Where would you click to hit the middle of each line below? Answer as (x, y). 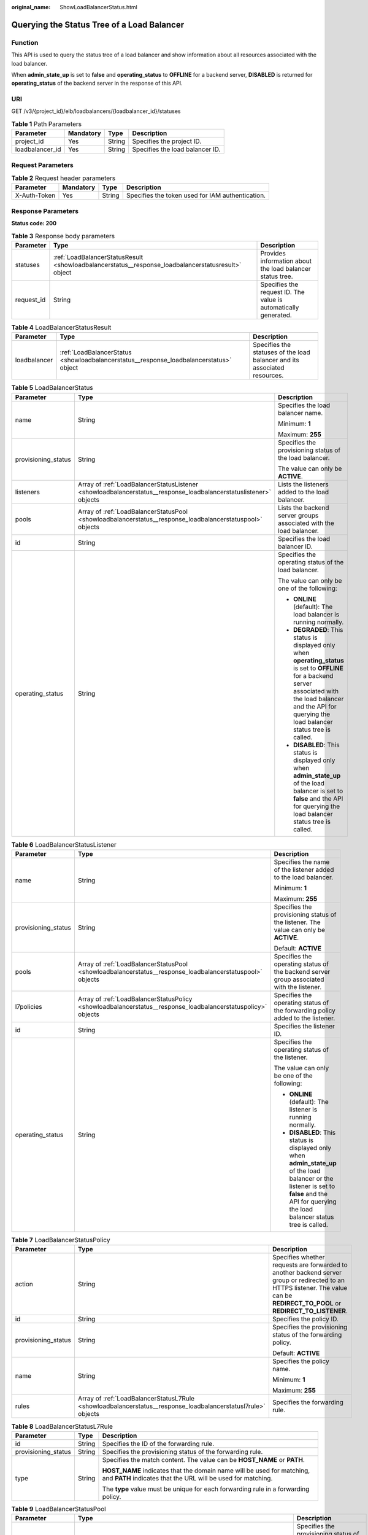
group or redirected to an (309, 1280)
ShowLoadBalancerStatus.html (99, 7)
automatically (280, 307)
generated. (276, 315)
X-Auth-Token (35, 195)
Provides (273, 253)
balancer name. (301, 413)
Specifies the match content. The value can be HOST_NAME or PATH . (203, 1459)
